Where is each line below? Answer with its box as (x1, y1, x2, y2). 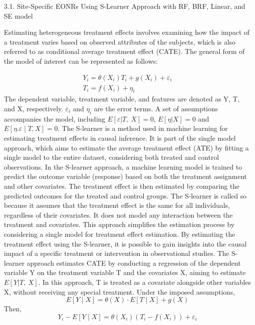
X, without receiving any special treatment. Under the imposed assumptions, (4, 286, 235, 297)
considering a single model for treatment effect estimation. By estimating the (4, 228, 235, 239)
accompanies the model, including (4, 113, 105, 124)
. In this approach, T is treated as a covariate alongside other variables (38, 276, 251, 287)
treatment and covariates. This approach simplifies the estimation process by (4, 219, 235, 229)
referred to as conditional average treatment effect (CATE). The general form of (4, 46, 245, 56)
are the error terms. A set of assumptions (94, 103, 218, 114)
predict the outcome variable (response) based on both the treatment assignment (4, 171, 247, 181)
